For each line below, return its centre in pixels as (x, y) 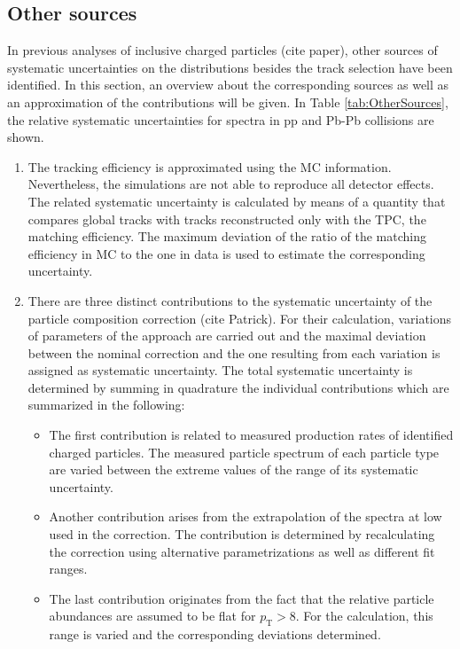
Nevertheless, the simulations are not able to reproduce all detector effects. (231, 184)
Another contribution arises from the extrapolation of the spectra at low (246, 516)
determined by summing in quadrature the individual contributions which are (238, 387)
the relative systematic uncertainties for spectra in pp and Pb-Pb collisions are (221, 119)
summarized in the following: (106, 405)
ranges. (68, 569)
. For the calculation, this (364, 616)
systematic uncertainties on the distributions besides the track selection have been (230, 67)
